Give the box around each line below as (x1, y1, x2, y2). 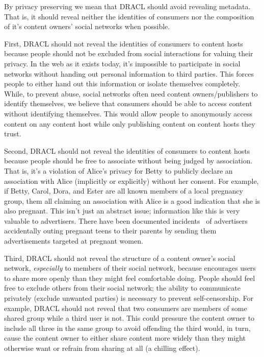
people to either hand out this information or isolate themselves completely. (4, 78, 241, 89)
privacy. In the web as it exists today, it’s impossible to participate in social (4, 58, 241, 68)
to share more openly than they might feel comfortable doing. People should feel (4, 272, 255, 283)
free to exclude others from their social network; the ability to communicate (4, 282, 241, 293)
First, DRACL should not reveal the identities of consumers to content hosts (4, 38, 243, 49)
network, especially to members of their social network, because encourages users (4, 263, 256, 273)
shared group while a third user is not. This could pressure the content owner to (4, 313, 255, 323)
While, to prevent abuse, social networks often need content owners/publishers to (4, 88, 258, 99)
